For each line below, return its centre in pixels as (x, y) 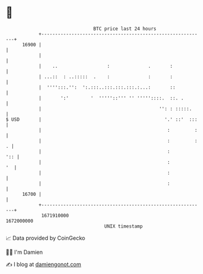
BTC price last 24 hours (125, 29)
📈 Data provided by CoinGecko (46, 238)
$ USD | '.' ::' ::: (102, 119)
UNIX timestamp (124, 226)
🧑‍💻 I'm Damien (24, 252)
